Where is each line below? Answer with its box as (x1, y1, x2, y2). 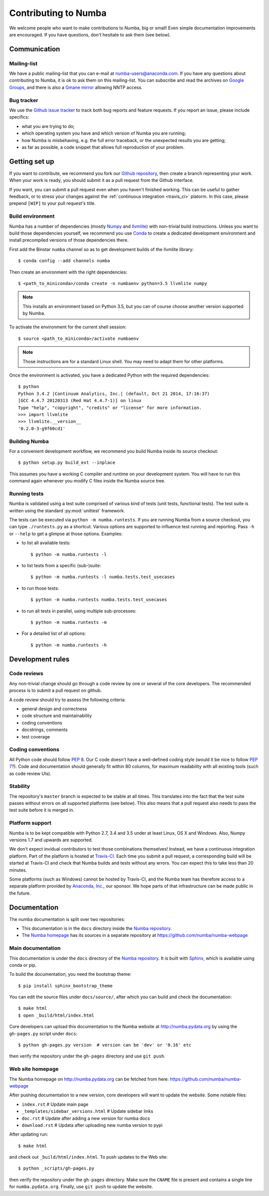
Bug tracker (9, 97, 38, 104)
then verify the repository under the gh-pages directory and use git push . (9, 1053, 165, 1059)
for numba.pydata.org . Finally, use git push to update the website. (9, 1184, 153, 1190)
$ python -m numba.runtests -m (30, 619, 107, 625)
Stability (9, 783, 30, 790)
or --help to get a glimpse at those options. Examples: (9, 531, 123, 537)
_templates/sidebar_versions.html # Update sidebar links (21, 1108, 153, 1114)
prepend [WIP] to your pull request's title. (9, 200, 96, 206)
